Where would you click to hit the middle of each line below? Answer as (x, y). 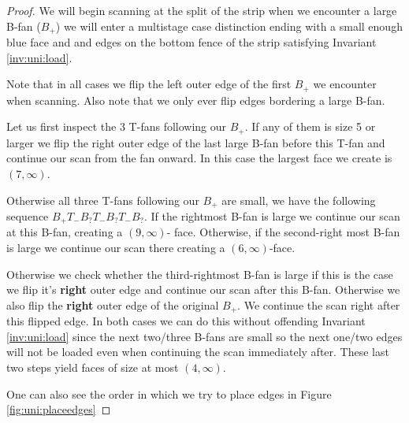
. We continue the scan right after (319, 304)
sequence (28, 215)
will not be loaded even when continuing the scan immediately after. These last (198, 352)
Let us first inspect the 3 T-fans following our (117, 126)
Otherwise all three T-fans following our (103, 200)
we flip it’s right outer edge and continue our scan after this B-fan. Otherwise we (203, 289)
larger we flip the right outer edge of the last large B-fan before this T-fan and (196, 142)
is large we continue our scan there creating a (116, 248)
